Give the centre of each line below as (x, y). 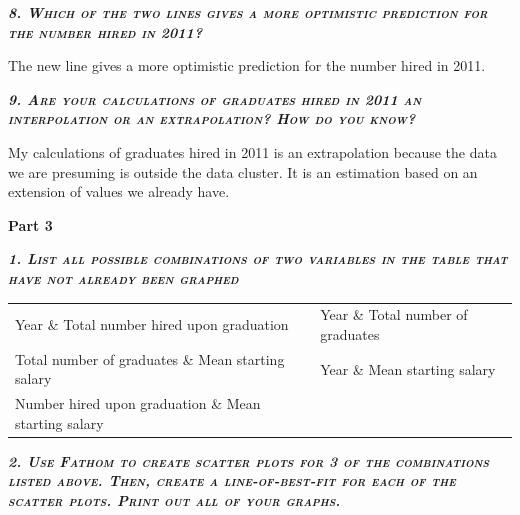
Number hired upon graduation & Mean (138, 403)
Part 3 (30, 224)
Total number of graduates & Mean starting (150, 358)
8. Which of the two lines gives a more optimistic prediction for (248, 12)
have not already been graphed (123, 277)
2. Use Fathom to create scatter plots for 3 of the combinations (248, 460)
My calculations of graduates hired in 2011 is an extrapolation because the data (252, 151)
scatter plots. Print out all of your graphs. (174, 500)
